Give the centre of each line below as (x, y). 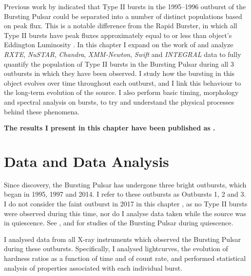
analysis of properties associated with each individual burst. (93, 267)
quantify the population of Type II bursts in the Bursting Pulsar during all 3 (119, 64)
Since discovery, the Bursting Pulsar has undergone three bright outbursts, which (125, 184)
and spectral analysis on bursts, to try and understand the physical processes (119, 101)
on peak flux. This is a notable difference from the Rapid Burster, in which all (121, 26)
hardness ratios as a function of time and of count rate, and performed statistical (125, 258)
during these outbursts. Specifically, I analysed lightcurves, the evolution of (116, 248)
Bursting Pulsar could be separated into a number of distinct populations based (123, 16)
